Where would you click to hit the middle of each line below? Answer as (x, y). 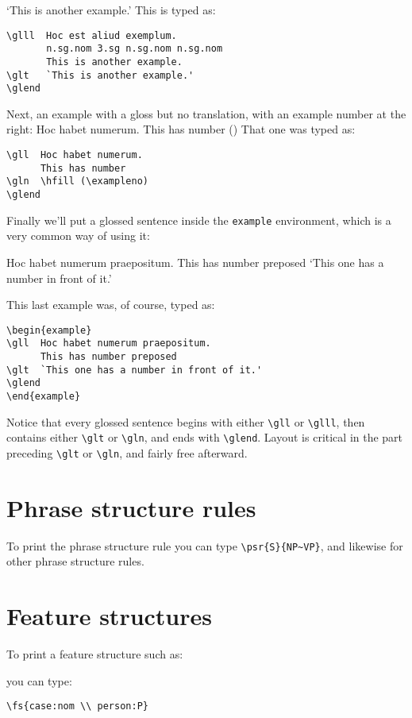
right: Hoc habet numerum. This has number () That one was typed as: (181, 129)
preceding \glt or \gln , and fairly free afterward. (127, 452)
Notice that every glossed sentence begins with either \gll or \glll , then (186, 421)
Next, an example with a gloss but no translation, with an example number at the (206, 113)
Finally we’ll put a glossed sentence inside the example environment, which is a (199, 220)
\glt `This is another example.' (100, 75)
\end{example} (44, 396)
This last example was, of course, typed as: (111, 305)
